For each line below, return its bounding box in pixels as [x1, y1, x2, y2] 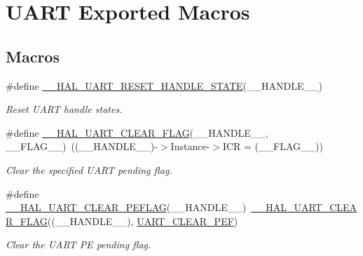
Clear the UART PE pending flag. [6, 237, 151, 252]
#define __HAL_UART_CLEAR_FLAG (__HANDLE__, [6, 125, 268, 140]
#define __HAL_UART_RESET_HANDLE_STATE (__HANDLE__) [6, 78, 322, 93]
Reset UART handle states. [6, 102, 123, 116]
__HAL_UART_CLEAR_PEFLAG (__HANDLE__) [6, 200, 247, 215]
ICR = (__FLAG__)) [222, 139, 323, 154]
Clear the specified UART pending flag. [6, 162, 172, 177]
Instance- [170, 139, 210, 154]
